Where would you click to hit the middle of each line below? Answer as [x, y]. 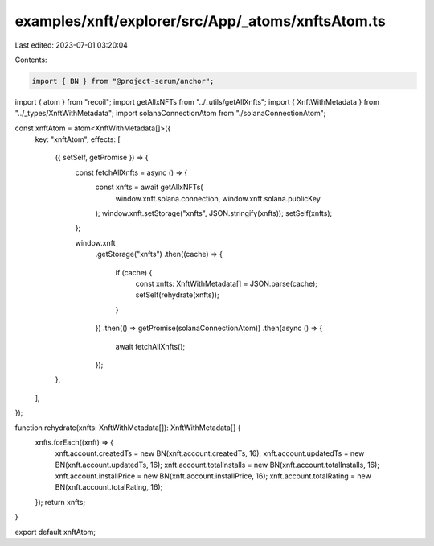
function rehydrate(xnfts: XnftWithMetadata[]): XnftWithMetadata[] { [128, 428]
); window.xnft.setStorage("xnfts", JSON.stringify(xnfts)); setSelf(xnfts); [214, 213]
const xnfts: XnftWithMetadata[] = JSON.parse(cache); [226, 283]
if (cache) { [134, 272]
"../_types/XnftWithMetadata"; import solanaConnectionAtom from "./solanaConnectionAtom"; [170, 114]
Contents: [31, 60]
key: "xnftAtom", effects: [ [78, 139]
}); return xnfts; [60, 502]
